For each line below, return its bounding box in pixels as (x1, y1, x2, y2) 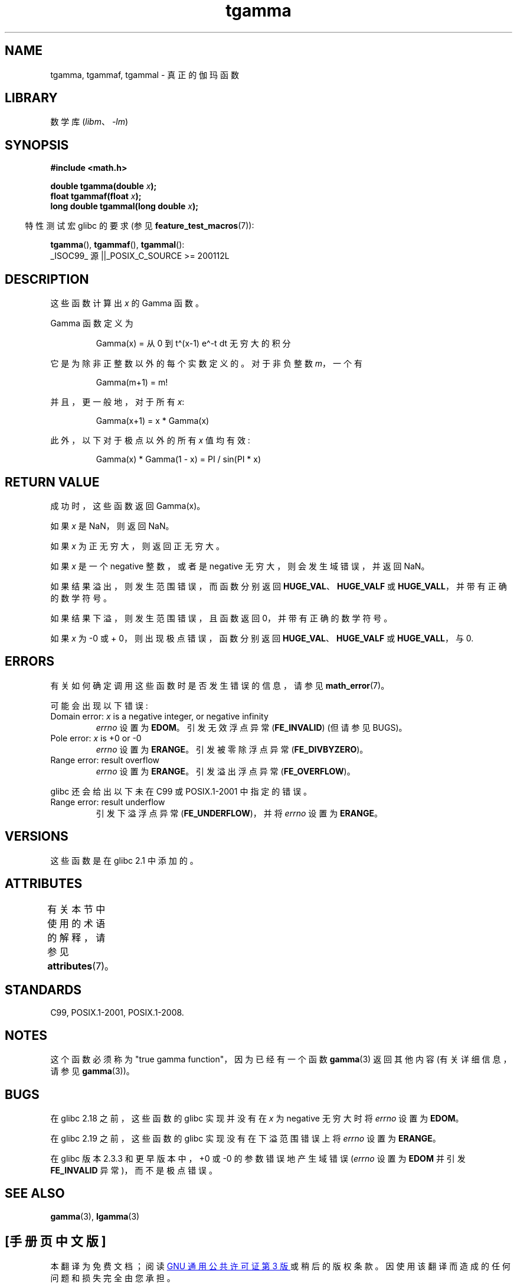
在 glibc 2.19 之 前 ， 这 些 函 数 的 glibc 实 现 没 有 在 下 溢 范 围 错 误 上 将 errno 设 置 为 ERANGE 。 (50, 1133, 441, 1144)
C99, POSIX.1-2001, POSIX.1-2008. (50, 1007, 184, 1018)
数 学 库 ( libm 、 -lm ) (50, 116, 129, 127)
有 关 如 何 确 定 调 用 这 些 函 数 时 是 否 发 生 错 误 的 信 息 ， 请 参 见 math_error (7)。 (50, 680, 390, 690)
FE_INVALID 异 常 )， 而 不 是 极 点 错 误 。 (50, 1165, 218, 1176)
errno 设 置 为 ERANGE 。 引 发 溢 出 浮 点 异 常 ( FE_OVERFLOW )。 (96, 766, 355, 776)
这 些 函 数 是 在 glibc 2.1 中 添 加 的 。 (50, 855, 198, 865)
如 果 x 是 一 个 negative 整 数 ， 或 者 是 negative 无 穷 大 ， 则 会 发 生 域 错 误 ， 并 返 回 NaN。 (50, 560, 430, 571)
